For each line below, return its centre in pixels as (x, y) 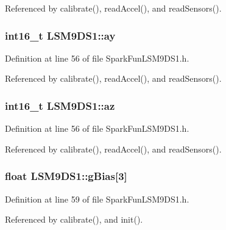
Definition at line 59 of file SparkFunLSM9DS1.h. (97, 199)
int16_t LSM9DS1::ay (60, 35)
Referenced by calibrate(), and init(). (74, 219)
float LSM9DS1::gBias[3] (66, 176)
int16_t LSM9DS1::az (60, 105)
